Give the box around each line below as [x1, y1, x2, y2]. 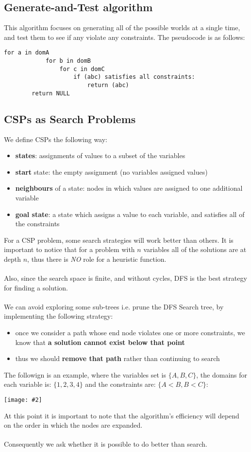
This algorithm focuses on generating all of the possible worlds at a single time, [4, 22, 240, 33]
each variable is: [4, 379, 51, 389]
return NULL [32, 90, 70, 97]
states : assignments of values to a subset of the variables [15, 150, 185, 161]
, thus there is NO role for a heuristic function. [27, 253, 167, 264]
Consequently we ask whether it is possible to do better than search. [4, 439, 207, 449]
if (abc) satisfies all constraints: [73, 73, 195, 81]
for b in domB [45, 57, 91, 65]
